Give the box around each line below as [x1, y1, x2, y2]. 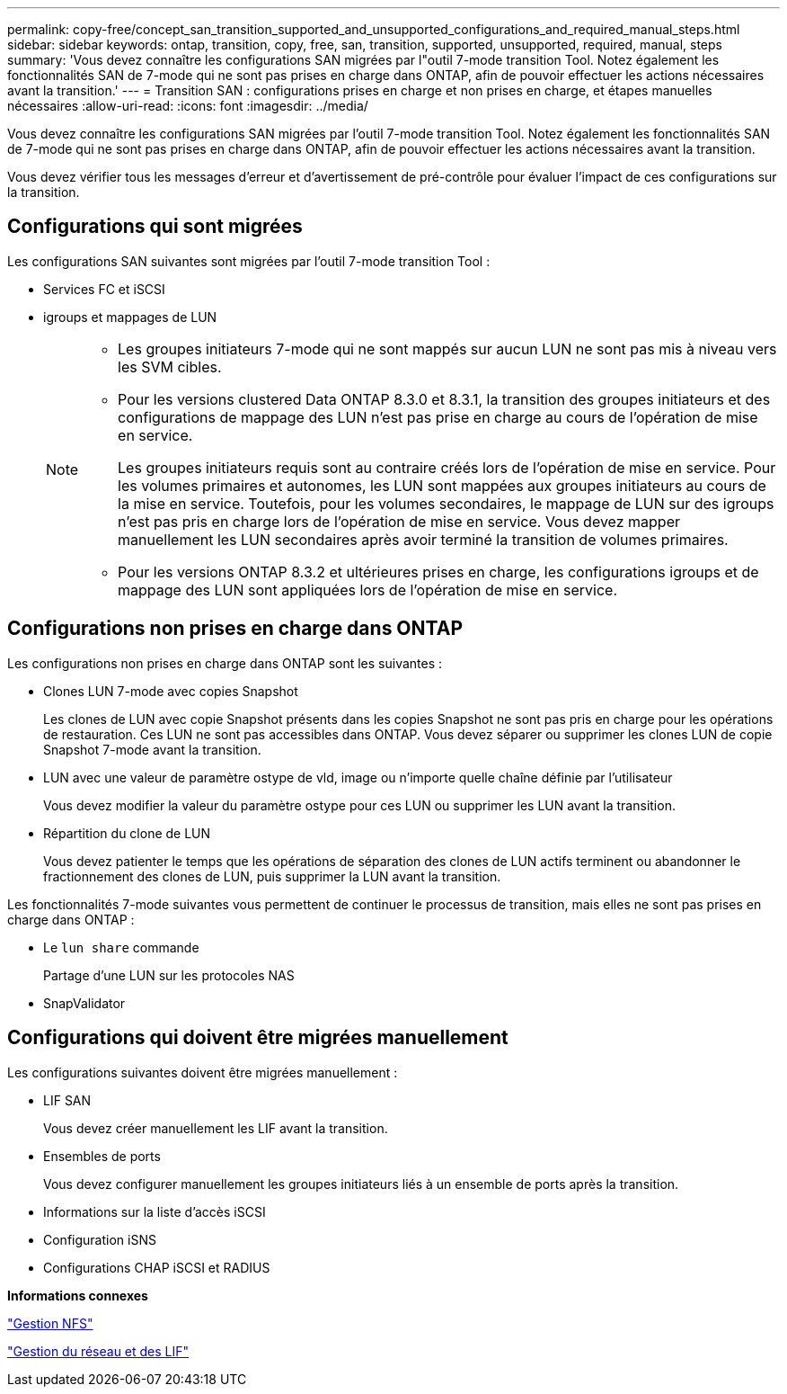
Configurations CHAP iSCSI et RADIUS [43, 1259, 270, 1275]
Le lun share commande [43, 939, 199, 955]
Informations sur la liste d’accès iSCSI [43, 1203, 266, 1220]
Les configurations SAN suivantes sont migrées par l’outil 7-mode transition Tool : [7, 253, 491, 269]
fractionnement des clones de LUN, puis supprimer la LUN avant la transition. [43, 868, 501, 884]
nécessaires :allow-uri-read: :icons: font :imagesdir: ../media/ [7, 98, 368, 113]
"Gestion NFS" [7, 1315, 93, 1331]
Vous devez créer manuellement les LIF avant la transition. [43, 1120, 388, 1136]
